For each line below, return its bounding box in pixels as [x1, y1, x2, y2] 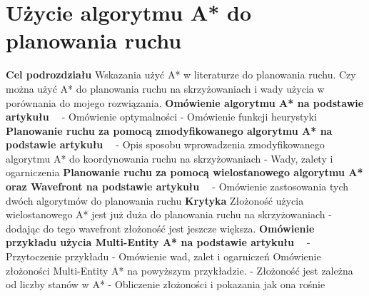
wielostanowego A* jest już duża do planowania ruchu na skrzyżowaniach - [6, 207, 332, 222]
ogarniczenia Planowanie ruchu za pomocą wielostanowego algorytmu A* [6, 165, 363, 180]
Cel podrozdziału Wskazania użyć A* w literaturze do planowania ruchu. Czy [6, 67, 356, 82]
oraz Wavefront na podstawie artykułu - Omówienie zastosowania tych [6, 179, 348, 194]
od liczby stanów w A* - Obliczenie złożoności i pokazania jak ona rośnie [6, 277, 325, 292]
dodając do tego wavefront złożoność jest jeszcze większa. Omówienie [6, 220, 315, 235]
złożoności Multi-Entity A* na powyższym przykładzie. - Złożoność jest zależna [6, 262, 353, 277]
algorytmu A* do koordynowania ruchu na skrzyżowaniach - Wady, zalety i [6, 150, 333, 165]
